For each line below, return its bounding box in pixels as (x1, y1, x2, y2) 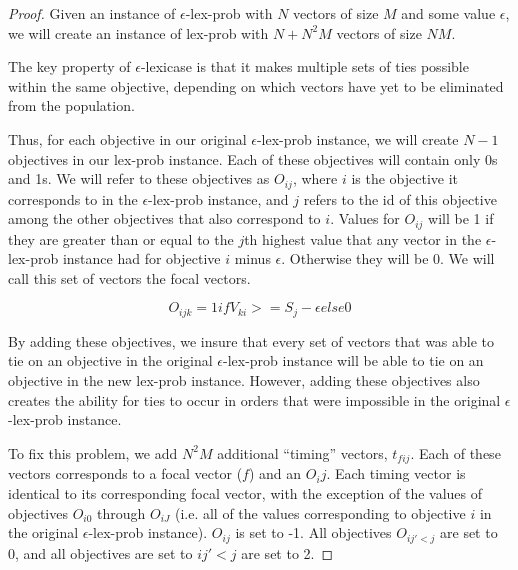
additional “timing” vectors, (217, 442, 388, 463)
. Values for (330, 208, 400, 229)
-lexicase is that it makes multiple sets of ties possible (140, 56, 469, 77)
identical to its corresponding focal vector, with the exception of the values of (8, 482, 483, 503)
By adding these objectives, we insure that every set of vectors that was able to (8, 330, 495, 351)
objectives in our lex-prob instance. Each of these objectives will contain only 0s (8, 148, 498, 169)
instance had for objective (62, 248, 221, 269)
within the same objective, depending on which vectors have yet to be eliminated (8, 75, 504, 96)
